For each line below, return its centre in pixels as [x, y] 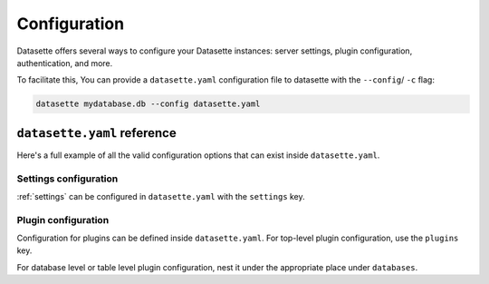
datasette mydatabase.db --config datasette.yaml [148, 104]
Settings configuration [67, 179]
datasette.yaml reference [96, 133]
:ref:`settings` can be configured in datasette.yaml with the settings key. [161, 196]
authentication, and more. [65, 63]
